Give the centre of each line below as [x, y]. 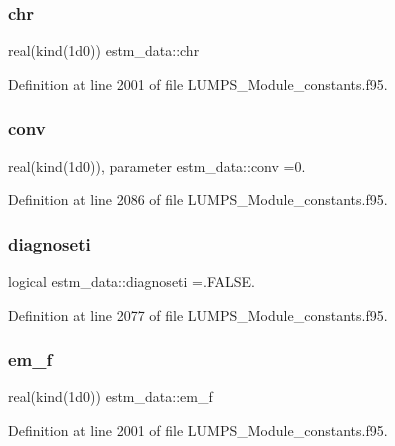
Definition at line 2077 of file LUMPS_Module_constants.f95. [198, 314]
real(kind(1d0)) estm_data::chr [104, 50]
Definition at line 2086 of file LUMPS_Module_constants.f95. [198, 199]
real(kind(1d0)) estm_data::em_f [110, 396]
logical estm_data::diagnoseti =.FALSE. [131, 281]
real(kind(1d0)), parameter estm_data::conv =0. [157, 165]
